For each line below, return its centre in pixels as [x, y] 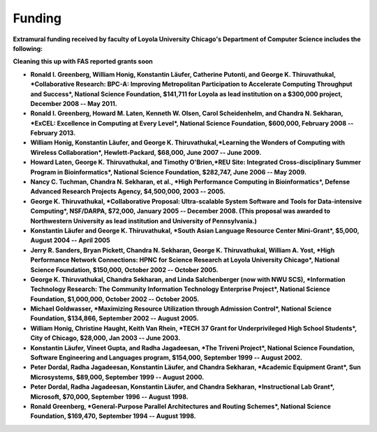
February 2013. [53, 133]
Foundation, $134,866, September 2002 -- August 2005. [114, 318]
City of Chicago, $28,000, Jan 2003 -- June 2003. [105, 338]
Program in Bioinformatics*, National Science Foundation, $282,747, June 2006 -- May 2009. [169, 172]
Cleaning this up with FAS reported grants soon [83, 61]
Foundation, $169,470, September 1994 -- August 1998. [113, 416]
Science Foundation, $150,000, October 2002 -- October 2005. [124, 269]
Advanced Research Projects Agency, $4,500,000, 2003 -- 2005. [128, 191]
